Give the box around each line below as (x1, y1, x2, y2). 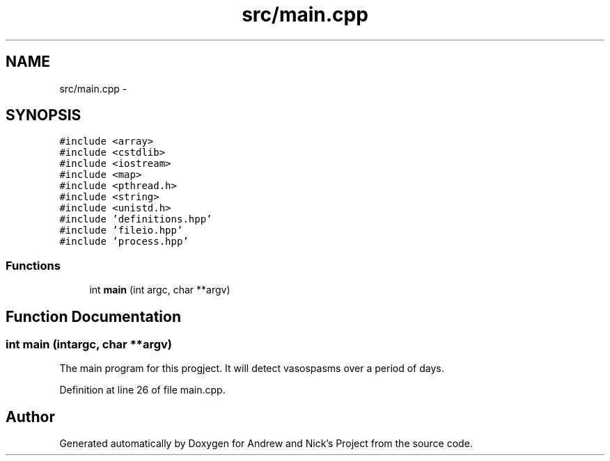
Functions (6, 258, 61, 273)
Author (6, 407, 55, 426)
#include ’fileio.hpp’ (59, 225, 183, 236)
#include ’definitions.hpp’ (59, 213, 212, 225)
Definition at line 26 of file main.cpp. (59, 384, 226, 396)
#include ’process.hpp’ (59, 236, 189, 248)
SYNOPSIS (6, 106, 81, 124)
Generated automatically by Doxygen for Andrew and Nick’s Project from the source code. (59, 437, 473, 450)
